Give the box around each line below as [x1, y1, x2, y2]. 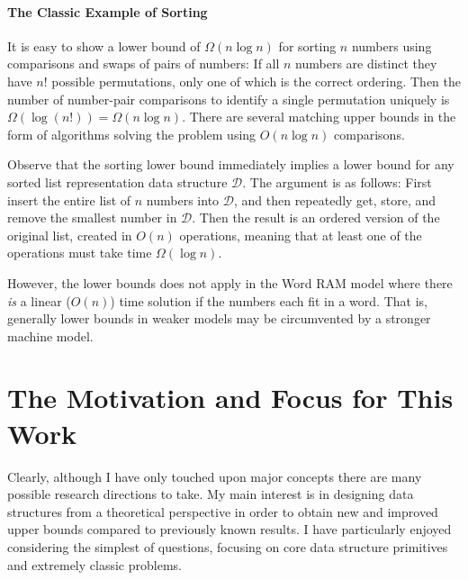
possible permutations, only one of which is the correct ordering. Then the [51, 71, 461, 90]
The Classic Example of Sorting [7, 2, 208, 21]
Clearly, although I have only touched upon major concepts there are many [7, 467, 422, 485]
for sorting [278, 36, 337, 55]
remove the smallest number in [7, 208, 177, 227]
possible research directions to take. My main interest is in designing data [7, 485, 414, 503]
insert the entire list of [7, 190, 131, 209]
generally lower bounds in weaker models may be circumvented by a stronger [7, 309, 431, 328]
